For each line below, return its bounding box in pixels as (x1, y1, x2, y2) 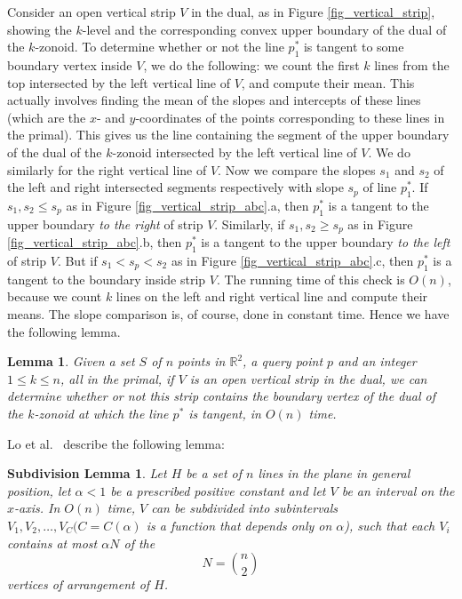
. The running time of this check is (216, 269, 405, 288)
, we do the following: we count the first (143, 55, 360, 74)
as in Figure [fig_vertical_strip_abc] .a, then (66, 196, 309, 214)
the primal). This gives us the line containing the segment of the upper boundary (7, 125, 450, 144)
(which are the (7, 108, 86, 126)
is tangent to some (303, 37, 404, 56)
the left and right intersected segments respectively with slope (7, 178, 344, 196)
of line (362, 178, 397, 196)
